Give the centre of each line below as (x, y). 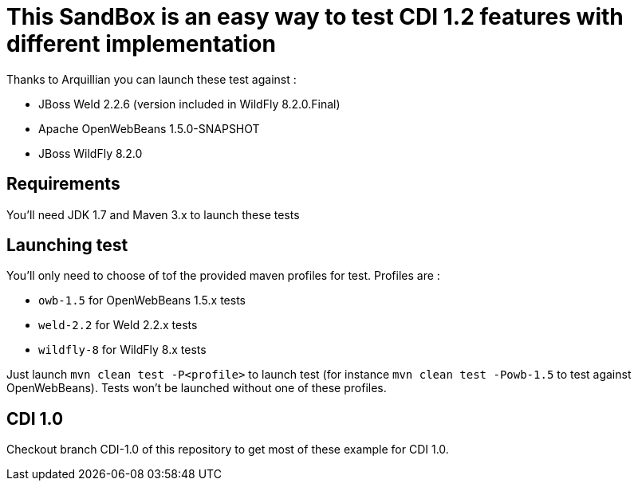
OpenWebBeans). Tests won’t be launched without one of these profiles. (197, 388)
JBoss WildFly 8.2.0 (91, 153)
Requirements (63, 184)
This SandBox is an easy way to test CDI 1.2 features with (315, 17)
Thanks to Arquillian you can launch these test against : (152, 79)
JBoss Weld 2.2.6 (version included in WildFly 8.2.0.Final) (189, 104)
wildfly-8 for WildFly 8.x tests (122, 350)
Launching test (67, 245)
